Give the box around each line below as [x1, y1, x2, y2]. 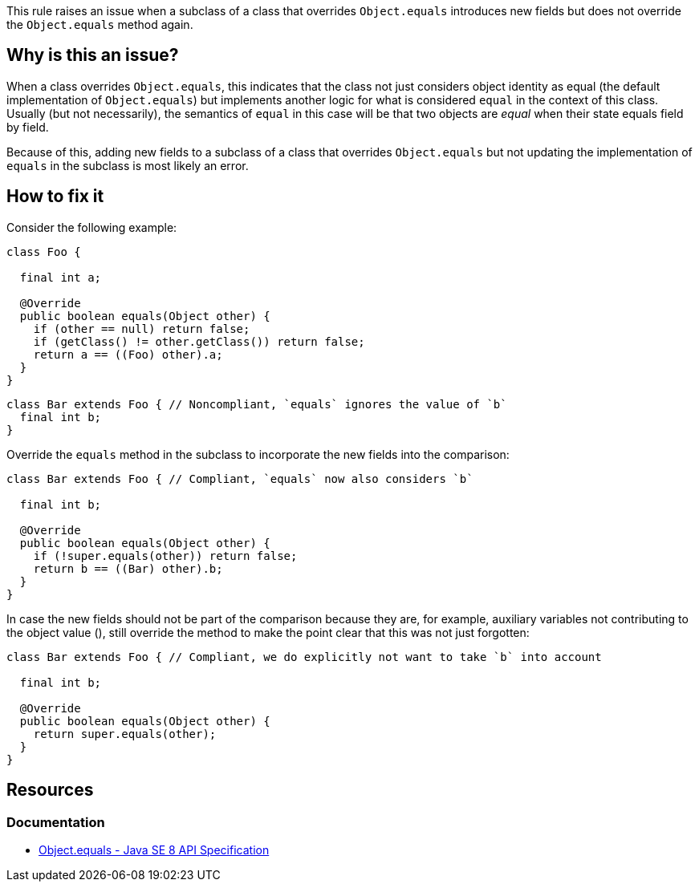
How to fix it [6, 186, 104, 207]
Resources [6, 780, 94, 801]
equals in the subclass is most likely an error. [6, 158, 249, 172]
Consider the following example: [6, 220, 177, 234]
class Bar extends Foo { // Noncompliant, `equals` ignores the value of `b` [6, 397, 507, 411]
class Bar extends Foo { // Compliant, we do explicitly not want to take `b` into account [6, 650, 602, 663]
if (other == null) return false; [33, 322, 250, 335]
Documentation [6, 813, 105, 830]
